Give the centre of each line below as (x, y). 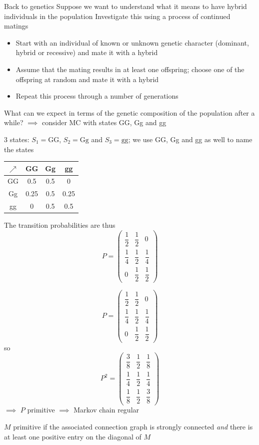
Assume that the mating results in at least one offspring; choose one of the (130, 69)
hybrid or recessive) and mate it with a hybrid (87, 52)
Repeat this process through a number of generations (97, 96)
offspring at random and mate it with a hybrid (87, 79)
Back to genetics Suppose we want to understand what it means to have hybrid (125, 6)
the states (19, 149)
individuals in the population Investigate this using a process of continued (117, 16)
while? (14, 122)
